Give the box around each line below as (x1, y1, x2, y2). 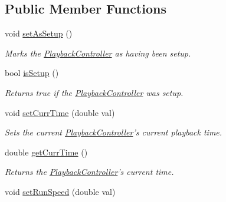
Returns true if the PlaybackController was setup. (5, 86, 184, 98)
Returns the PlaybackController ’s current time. (5, 165, 174, 178)
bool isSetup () (5, 67, 59, 79)
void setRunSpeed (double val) (5, 185, 116, 197)
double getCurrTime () (5, 145, 88, 158)
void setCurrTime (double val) (5, 106, 115, 118)
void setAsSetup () (5, 27, 73, 39)
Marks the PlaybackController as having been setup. (5, 47, 191, 59)
